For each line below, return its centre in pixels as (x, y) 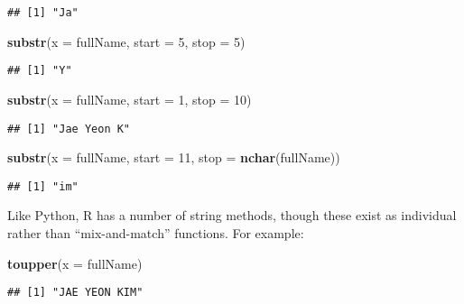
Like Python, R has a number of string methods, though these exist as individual (232, 215)
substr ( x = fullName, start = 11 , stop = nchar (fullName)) (174, 157)
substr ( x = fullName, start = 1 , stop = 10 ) (130, 99)
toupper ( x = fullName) (75, 263)
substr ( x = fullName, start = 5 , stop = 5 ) (126, 41)
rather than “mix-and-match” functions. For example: (156, 233)
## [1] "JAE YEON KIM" (75, 293)
